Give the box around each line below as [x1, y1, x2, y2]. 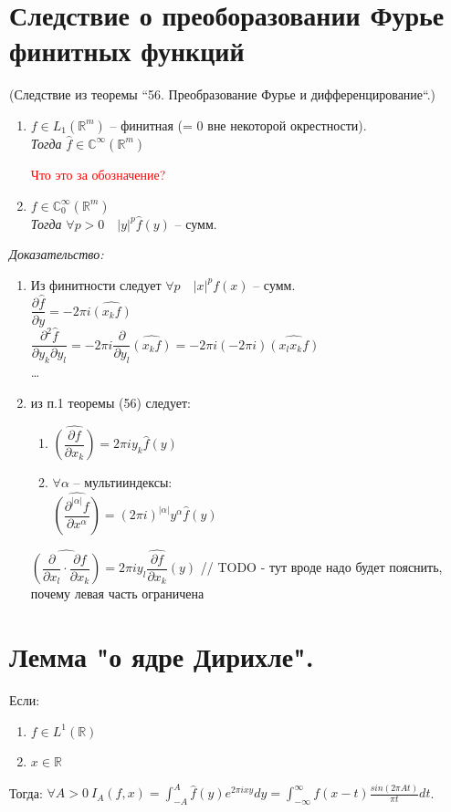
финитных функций [9, 32, 245, 69]
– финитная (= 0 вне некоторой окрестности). [110, 115, 367, 134]
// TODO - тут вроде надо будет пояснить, [200, 557, 443, 577]
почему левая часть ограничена [30, 584, 205, 603]
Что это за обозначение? [30, 164, 166, 183]
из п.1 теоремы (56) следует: [30, 392, 191, 411]
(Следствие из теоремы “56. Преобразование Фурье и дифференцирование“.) [9, 85, 436, 104]
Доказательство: [9, 245, 104, 264]
